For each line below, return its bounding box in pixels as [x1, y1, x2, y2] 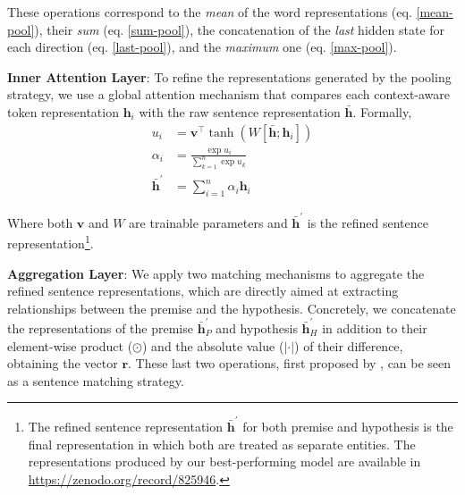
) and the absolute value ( [142, 336, 284, 355]
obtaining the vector [7, 354, 118, 373]
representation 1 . [7, 231, 94, 252]
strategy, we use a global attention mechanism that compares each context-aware [7, 85, 451, 104]
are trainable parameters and [129, 213, 288, 231]
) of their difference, [294, 336, 403, 355]
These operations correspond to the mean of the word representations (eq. [7, 3, 412, 21]
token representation [7, 102, 119, 121]
